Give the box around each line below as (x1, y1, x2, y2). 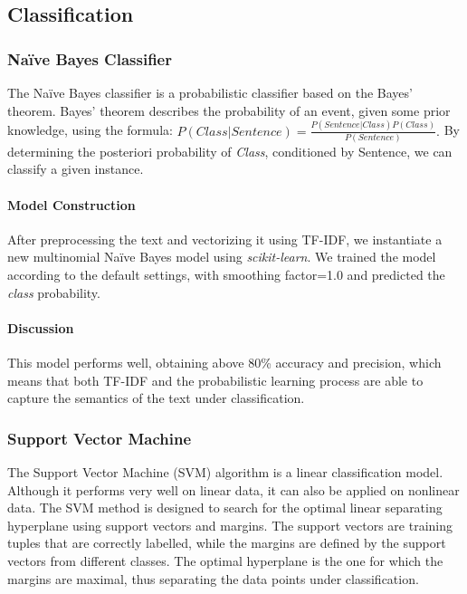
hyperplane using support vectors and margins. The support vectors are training (7, 515, 453, 534)
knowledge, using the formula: (7, 120, 173, 139)
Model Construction (7, 195, 136, 214)
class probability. (7, 283, 100, 302)
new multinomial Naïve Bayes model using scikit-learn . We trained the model (7, 247, 436, 266)
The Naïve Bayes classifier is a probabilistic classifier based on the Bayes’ (7, 83, 413, 101)
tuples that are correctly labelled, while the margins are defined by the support (7, 533, 446, 552)
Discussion (7, 318, 74, 337)
